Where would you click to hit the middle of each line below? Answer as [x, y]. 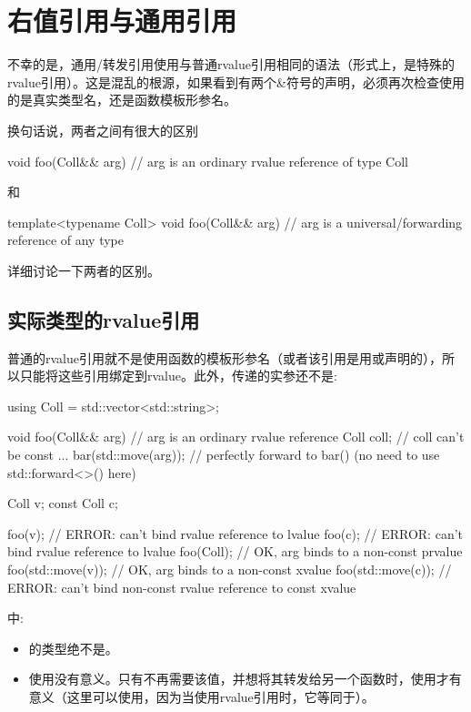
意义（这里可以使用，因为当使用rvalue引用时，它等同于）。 [201, 696]
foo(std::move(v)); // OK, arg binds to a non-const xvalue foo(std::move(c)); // [230, 570]
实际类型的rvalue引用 [104, 319]
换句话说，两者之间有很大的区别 [103, 130]
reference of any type [66, 240]
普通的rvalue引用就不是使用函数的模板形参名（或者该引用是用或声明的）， [225, 357]
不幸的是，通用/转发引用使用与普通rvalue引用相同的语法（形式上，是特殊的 [231, 64]
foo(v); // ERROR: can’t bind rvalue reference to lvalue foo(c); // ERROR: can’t [235, 533]
